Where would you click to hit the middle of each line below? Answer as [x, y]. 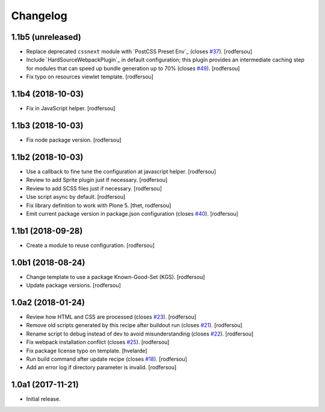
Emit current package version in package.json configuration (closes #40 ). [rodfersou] [132, 213]
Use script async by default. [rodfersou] [76, 197]
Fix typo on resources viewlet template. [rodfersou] [90, 77]
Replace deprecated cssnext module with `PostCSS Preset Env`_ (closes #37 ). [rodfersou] [139, 52]
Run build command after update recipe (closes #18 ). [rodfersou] [107, 359]
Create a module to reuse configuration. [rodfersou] [90, 245]
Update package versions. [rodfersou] [74, 286]
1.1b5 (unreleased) [46, 37]
